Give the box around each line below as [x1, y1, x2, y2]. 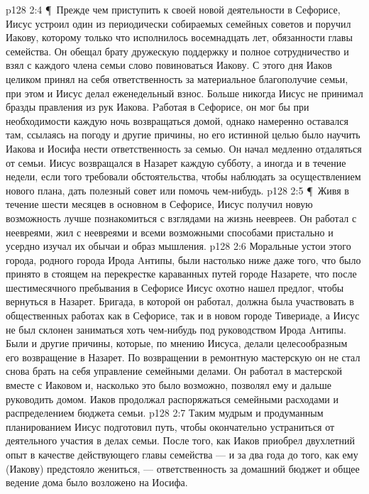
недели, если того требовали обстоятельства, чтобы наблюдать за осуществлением [6, 169, 361, 184]
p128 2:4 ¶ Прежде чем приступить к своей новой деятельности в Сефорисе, [6, 2, 341, 16]
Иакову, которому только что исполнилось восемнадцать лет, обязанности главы [6, 30, 353, 45]
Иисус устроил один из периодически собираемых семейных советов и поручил [6, 16, 351, 31]
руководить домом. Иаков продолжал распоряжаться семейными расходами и [6, 391, 338, 406]
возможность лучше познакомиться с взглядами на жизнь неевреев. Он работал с [6, 210, 357, 225]
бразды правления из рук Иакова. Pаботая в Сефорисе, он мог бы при [6, 99, 309, 114]
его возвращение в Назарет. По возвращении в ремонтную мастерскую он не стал [6, 349, 360, 364]
